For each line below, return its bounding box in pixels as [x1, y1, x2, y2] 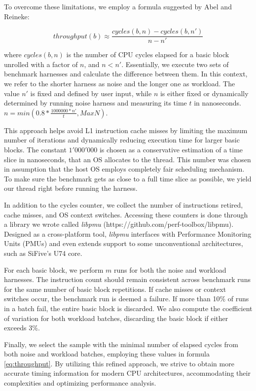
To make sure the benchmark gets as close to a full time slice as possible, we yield [4, 173, 252, 183]
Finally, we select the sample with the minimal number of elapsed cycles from [4, 339, 238, 349]
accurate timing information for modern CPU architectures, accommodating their [4, 368, 251, 378]
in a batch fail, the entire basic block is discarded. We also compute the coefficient [4, 303, 253, 313]
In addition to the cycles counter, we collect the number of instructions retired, [4, 199, 243, 210]
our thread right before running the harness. [4, 183, 138, 193]
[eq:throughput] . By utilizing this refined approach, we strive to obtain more [4, 358, 234, 368]
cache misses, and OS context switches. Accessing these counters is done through [4, 209, 248, 219]
